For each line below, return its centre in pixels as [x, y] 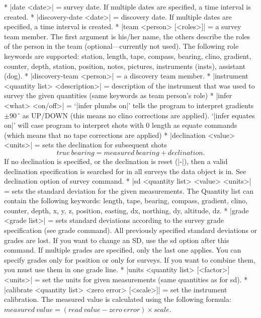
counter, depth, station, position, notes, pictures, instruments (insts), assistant [125, 66]
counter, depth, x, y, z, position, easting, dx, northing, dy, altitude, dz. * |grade [126, 210]
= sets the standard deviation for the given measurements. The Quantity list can [129, 190]
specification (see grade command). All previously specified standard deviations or [131, 230]
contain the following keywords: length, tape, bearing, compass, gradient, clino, [126, 201]
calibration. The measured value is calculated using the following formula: [118, 299]
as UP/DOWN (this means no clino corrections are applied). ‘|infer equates [139, 115]
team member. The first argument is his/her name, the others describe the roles [127, 36]
